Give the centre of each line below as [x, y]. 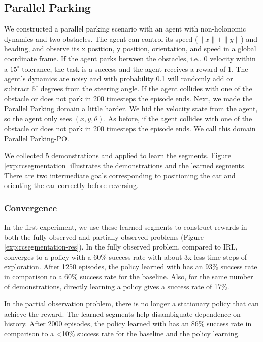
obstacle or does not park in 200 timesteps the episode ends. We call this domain [130, 128]
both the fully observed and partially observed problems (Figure [104, 237]
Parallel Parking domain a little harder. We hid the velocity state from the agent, [131, 108]
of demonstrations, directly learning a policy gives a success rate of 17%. [117, 286]
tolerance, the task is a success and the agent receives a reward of [124, 68]
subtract [17, 88]
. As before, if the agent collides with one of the [178, 118]
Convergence [31, 208]
